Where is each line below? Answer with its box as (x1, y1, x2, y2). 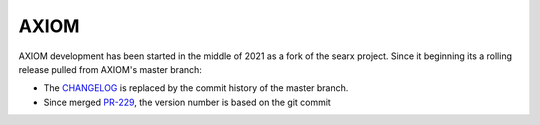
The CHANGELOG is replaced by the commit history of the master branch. (43, 82, 349, 94)
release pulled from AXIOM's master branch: (18, 63, 202, 75)
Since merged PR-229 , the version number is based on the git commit (43, 96, 332, 108)
